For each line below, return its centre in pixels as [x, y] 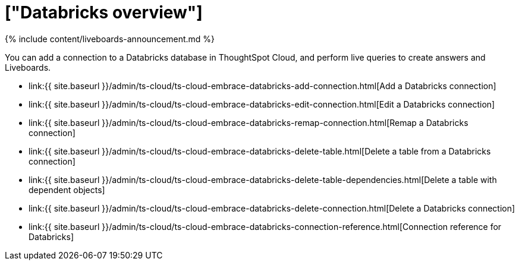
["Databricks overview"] [104, 12]
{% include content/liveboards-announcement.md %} [110, 39]
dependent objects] [67, 190]
